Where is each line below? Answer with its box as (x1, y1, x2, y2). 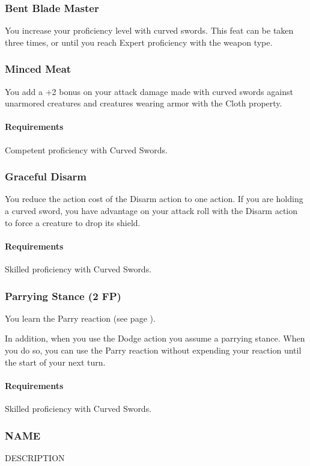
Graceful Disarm (5, 169, 87, 184)
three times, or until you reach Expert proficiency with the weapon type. (5, 35, 273, 48)
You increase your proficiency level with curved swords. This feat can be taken (5, 24, 294, 37)
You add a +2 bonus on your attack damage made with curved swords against (5, 85, 293, 97)
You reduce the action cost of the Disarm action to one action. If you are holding (5, 192, 303, 205)
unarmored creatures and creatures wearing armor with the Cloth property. (5, 97, 282, 109)
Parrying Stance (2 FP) (5, 288, 121, 303)
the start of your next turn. (5, 355, 106, 368)
